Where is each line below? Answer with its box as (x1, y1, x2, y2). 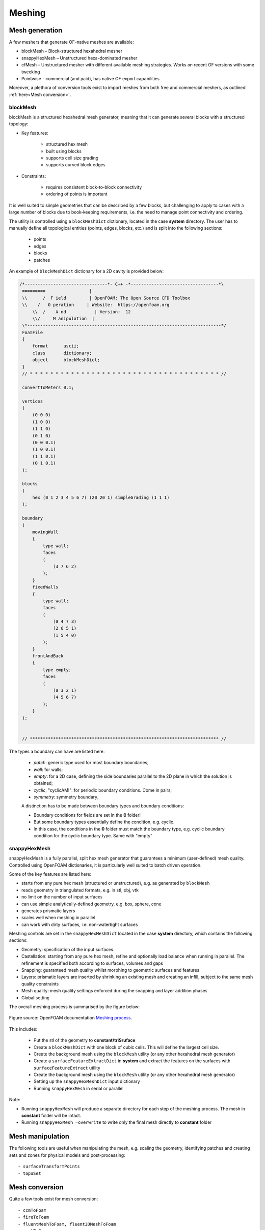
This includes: (9, 1026, 38, 1032)
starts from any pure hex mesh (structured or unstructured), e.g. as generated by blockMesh (21, 880, 210, 886)
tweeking (21, 69, 40, 75)
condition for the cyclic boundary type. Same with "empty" (33, 833, 153, 839)
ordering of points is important (46, 191, 107, 197)
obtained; (33, 780, 53, 786)
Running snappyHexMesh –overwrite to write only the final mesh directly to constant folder (21, 1119, 212, 1125)
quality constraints (21, 981, 59, 986)
